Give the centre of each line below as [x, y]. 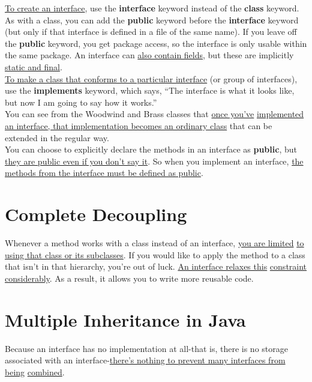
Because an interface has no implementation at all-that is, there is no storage [146, 348]
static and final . [34, 66]
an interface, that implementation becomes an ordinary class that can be [139, 125]
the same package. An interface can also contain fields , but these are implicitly [149, 55]
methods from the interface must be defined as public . [104, 173]
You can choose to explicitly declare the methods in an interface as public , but [151, 149]
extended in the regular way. [57, 137]
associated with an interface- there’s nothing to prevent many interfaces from [145, 360]
